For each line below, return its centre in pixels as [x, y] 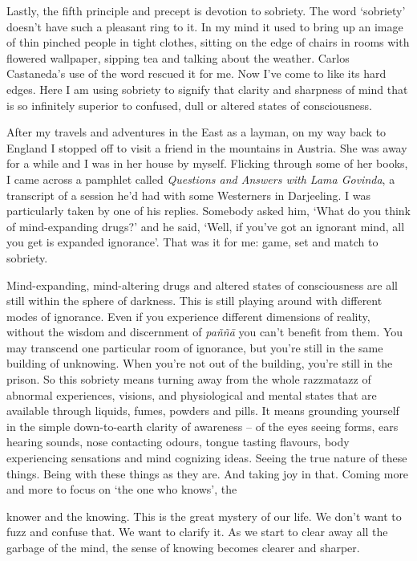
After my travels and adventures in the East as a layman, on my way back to [196, 132]
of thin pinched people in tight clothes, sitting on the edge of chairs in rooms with [208, 42]
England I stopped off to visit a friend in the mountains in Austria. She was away [207, 147]
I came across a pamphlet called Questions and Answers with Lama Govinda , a [201, 179]
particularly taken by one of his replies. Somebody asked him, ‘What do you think [209, 211]
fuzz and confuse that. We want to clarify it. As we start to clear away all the [197, 532]
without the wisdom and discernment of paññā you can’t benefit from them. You [205, 332]
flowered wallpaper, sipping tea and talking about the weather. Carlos [178, 57]
